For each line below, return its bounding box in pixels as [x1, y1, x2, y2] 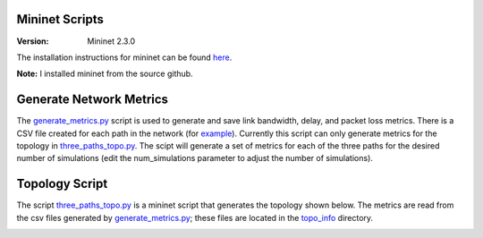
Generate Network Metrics [16, 92, 169, 107]
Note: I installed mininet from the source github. [16, 68, 193, 80]
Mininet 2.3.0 [87, 36, 136, 47]
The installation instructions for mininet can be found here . [16, 52, 233, 63]
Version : [16, 36, 49, 47]
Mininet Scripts [16, 12, 105, 27]
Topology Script [16, 176, 108, 191]
